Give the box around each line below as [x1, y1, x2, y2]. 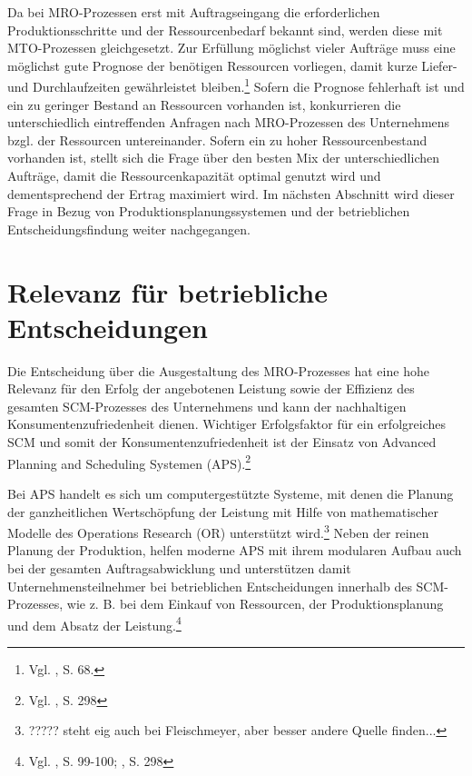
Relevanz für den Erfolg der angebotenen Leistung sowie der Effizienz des [7, 379, 415, 398]
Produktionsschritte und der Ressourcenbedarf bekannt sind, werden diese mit [7, 20, 443, 39]
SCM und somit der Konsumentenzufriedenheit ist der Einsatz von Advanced [7, 433, 437, 452]
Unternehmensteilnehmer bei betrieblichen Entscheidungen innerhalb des [7, 576, 412, 595]
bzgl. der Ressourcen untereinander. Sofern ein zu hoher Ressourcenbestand [7, 130, 428, 149]
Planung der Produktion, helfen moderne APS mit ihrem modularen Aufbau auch [7, 541, 462, 560]
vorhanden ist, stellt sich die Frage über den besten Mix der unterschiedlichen [7, 148, 440, 167]
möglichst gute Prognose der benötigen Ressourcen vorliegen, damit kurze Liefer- [7, 55, 457, 75]
